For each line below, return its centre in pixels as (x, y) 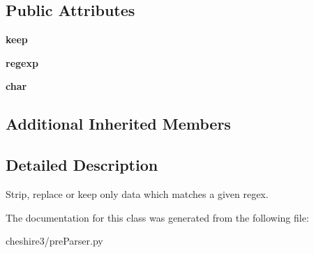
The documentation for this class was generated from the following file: (157, 217)
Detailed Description (82, 165)
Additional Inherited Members (118, 124)
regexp (22, 62)
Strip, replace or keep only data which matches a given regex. (137, 193)
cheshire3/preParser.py (54, 241)
